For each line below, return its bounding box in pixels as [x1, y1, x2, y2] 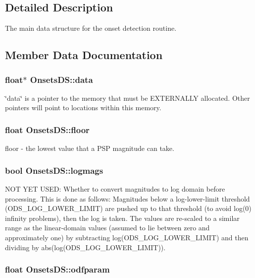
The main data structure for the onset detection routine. [5, 23, 177, 33]
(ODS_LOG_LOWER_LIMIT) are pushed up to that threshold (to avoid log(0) [5, 203, 252, 213]
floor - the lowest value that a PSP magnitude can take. [5, 143, 174, 153]
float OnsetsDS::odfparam [5, 263, 110, 276]
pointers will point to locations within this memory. [5, 102, 161, 113]
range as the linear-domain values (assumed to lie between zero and [5, 222, 210, 233]
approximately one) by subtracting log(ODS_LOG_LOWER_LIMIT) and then [5, 232, 249, 242]
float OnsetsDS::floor [5, 123, 90, 136]
